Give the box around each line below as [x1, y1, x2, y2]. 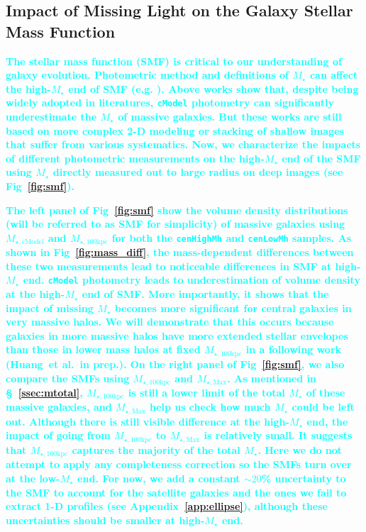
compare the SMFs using [6, 370, 130, 385]
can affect [309, 67, 358, 82]
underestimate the [6, 109, 97, 124]
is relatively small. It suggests [204, 428, 353, 443]
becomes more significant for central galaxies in [114, 300, 352, 315]
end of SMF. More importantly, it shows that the [82, 287, 329, 301]
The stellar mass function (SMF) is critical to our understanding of [6, 53, 342, 68]
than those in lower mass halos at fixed [6, 342, 201, 357]
